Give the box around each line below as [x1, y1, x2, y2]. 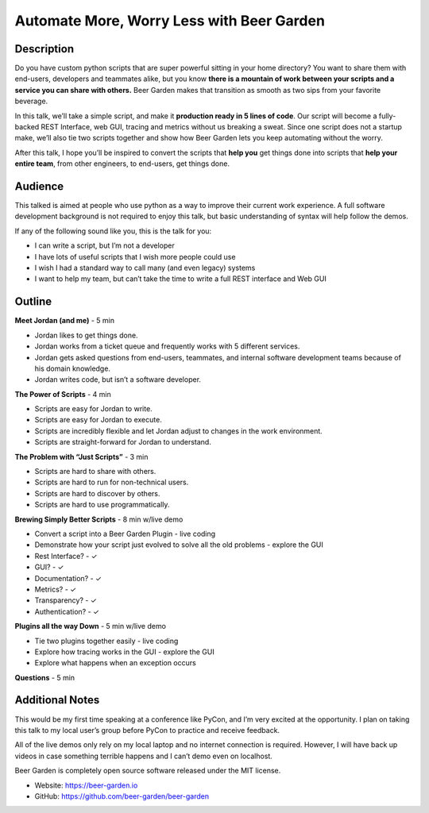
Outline [14, 295, 52, 309]
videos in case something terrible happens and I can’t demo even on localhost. [14, 751, 273, 761]
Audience [14, 179, 64, 193]
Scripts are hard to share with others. [34, 467, 157, 476]
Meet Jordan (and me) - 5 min [14, 316, 115, 326]
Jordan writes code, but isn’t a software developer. [34, 375, 202, 384]
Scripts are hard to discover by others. [34, 488, 160, 498]
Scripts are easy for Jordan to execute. [34, 415, 162, 425]
